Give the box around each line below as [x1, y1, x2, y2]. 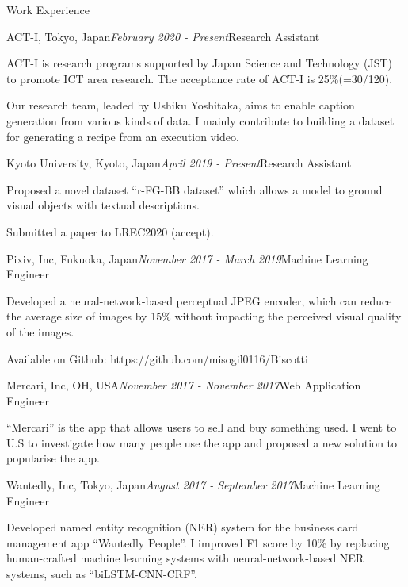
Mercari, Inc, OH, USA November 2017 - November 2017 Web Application [6, 377, 361, 393]
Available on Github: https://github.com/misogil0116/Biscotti [6, 350, 308, 366]
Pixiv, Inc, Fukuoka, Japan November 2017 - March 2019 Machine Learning [6, 250, 368, 267]
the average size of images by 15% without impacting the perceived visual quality [6, 308, 402, 324]
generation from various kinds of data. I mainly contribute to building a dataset [6, 112, 395, 129]
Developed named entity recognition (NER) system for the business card [6, 519, 359, 535]
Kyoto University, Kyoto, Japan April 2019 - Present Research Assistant [6, 155, 352, 171]
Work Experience [6, 2, 90, 17]
